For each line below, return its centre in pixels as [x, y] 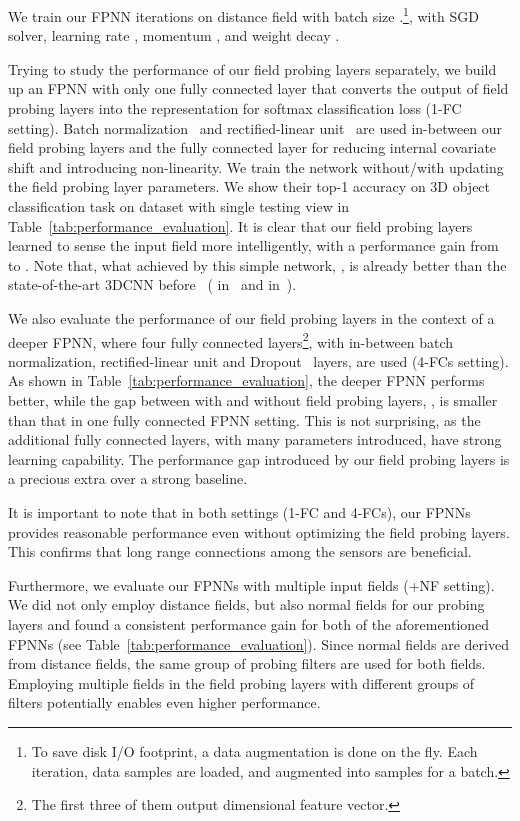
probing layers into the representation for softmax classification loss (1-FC [235, 108]
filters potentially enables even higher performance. [164, 702]
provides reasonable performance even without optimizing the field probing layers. [259, 531]
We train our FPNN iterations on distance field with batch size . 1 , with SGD [243, 14]
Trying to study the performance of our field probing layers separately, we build [252, 68]
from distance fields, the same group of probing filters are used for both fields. [247, 663]
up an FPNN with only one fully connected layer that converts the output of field [258, 88]
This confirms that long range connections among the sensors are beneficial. [240, 551]
